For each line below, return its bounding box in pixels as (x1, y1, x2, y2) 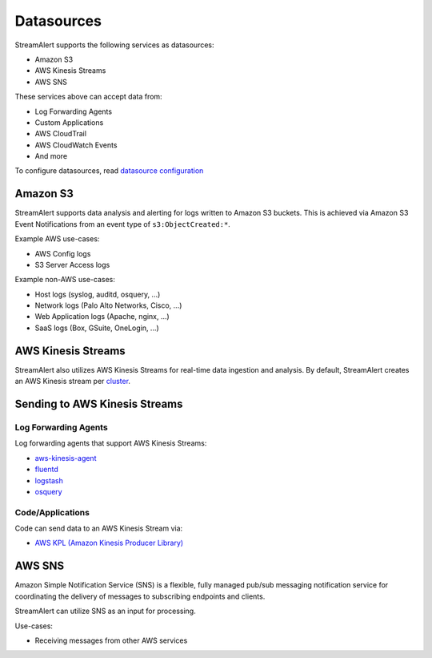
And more (34, 151, 68, 161)
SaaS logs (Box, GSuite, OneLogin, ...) (34, 323, 159, 333)
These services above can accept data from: (14, 92, 163, 102)
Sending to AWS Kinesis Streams (14, 397, 183, 410)
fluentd (34, 465, 59, 474)
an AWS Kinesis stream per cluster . (14, 377, 131, 386)
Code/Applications (14, 507, 90, 518)
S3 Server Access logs (34, 260, 110, 269)
